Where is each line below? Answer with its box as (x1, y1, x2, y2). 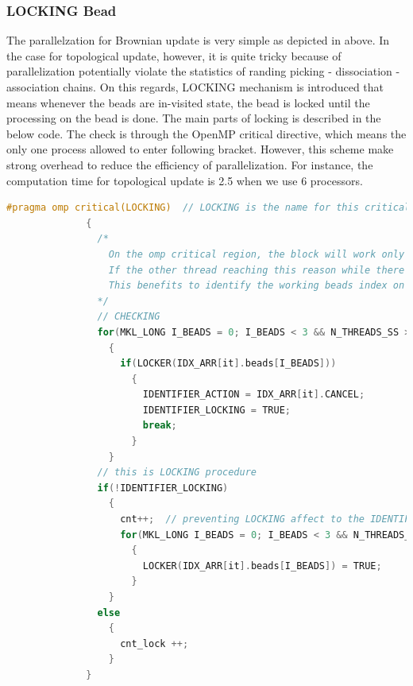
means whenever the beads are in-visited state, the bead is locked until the (6, 94, 370, 110)
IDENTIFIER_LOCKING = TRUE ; (142, 404, 291, 416)
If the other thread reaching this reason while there (108, 264, 405, 276)
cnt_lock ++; (120, 638, 189, 649)
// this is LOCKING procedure (97, 467, 257, 479)
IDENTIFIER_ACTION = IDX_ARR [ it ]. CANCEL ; (142, 389, 365, 401)
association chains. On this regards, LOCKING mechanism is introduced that (6, 79, 384, 95)
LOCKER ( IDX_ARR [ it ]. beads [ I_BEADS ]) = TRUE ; (142, 560, 382, 572)
